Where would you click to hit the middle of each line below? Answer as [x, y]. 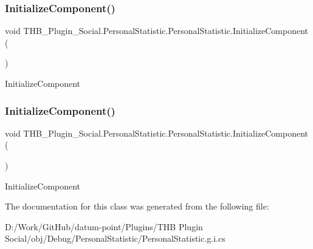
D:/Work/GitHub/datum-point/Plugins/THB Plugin [104, 226]
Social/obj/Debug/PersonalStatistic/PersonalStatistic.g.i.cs [115, 238]
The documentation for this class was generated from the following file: [137, 206]
